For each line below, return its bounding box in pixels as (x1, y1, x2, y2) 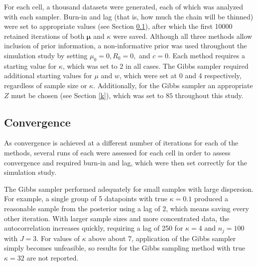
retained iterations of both (4, 30, 85, 41)
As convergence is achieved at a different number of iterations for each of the (4, 137, 239, 148)
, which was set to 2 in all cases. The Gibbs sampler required (62, 60, 249, 71)
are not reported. (26, 252, 79, 263)
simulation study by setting (4, 50, 88, 60)
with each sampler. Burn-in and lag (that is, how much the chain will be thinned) (4, 11, 254, 21)
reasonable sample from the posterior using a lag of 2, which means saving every (4, 203, 249, 213)
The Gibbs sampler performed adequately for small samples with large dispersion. (4, 183, 254, 194)
